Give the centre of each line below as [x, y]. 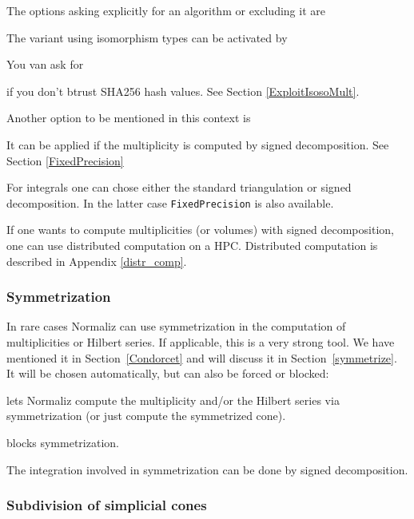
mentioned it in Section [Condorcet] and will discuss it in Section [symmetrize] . [202, 357]
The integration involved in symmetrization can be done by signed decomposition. [207, 469]
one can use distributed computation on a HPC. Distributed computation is [192, 245]
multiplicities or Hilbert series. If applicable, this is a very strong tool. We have [201, 342]
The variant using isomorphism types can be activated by [147, 37]
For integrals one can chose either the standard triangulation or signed [179, 187]
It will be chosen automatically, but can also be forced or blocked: [168, 373]
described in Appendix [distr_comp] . [97, 261]
